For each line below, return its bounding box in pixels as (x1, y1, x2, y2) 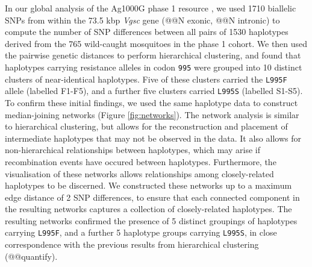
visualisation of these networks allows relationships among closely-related (5, 167, 274, 180)
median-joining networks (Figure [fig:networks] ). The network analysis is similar (5, 108, 299, 121)
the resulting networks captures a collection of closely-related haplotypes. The (5, 203, 292, 215)
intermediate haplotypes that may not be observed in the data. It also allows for (5, 131, 301, 144)
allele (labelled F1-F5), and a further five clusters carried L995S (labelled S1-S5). (5, 84, 303, 97)
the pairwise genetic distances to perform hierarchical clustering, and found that (5, 49, 301, 61)
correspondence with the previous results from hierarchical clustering (5, 238, 259, 251)
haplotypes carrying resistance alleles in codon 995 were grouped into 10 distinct (5, 60, 302, 73)
